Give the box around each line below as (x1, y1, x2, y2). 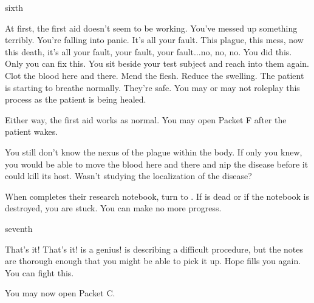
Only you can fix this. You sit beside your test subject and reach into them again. (5, 57, 309, 70)
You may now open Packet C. (5, 287, 115, 299)
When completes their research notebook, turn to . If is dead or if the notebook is (5, 189, 310, 202)
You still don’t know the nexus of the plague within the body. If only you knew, (5, 145, 302, 158)
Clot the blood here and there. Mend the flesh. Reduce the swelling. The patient (5, 69, 304, 81)
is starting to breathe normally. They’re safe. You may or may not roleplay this (5, 81, 300, 94)
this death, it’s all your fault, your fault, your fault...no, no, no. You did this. (5, 45, 292, 58)
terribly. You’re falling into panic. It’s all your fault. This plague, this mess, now (5, 33, 304, 46)
